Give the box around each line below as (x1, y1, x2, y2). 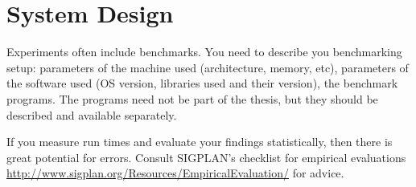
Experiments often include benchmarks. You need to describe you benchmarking (6, 43, 402, 60)
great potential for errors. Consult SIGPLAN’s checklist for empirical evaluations (6, 148, 406, 165)
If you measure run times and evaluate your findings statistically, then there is (6, 133, 393, 150)
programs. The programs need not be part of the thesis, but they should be (6, 90, 378, 107)
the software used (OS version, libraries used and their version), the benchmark (6, 75, 398, 91)
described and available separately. (6, 106, 177, 123)
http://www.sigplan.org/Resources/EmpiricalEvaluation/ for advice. (6, 165, 344, 181)
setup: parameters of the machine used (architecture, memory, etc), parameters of (6, 59, 409, 75)
